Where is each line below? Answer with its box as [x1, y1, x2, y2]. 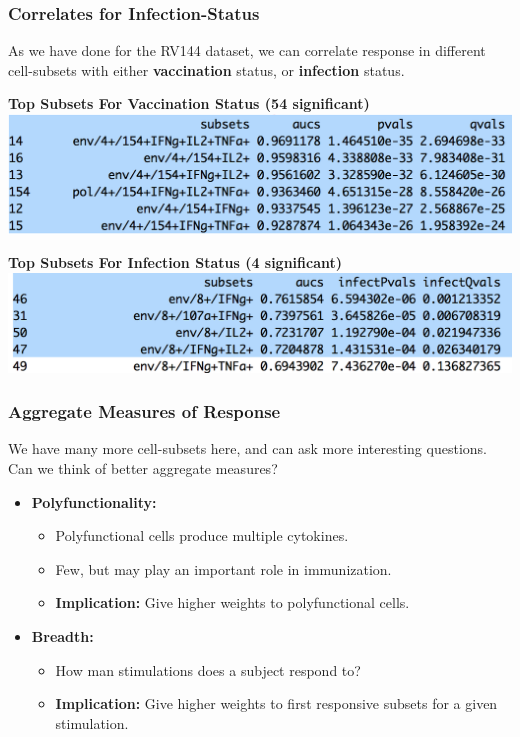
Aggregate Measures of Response [8, 399, 281, 424]
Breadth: [31, 626, 94, 647]
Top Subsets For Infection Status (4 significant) [8, 252, 343, 273]
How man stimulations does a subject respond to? [55, 659, 361, 680]
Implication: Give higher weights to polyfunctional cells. [55, 592, 410, 613]
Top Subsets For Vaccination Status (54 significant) [8, 93, 370, 114]
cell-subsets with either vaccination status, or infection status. [8, 59, 405, 80]
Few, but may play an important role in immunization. [55, 558, 392, 579]
